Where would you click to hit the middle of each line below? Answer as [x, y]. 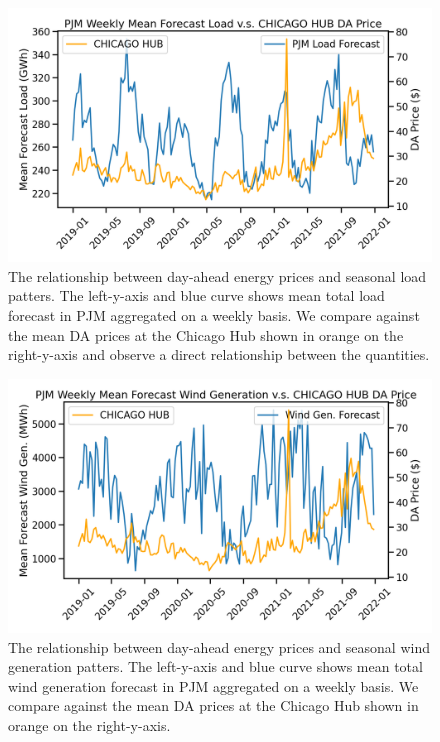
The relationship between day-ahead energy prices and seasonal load [217, 275]
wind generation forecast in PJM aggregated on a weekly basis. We [213, 685]
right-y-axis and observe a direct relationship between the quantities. [219, 354]
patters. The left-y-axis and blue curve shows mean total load [196, 295]
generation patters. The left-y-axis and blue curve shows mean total [215, 666]
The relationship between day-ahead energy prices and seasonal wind [219, 646]
